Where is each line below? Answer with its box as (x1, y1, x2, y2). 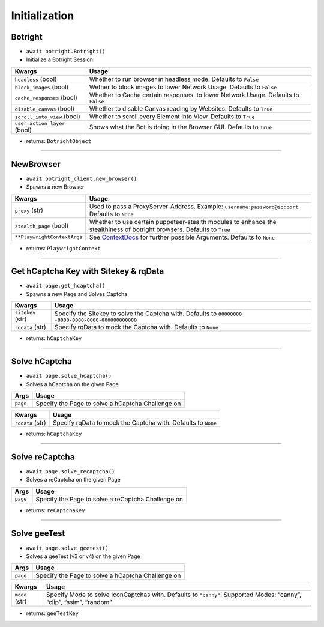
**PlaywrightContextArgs (14, 234, 83, 240)
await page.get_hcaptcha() (26, 282, 106, 289)
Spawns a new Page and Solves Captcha (26, 290, 128, 297)
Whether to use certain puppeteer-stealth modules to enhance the (89, 217, 277, 226)
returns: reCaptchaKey (26, 506, 85, 513)
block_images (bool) (14, 83, 69, 91)
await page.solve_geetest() (26, 544, 109, 551)
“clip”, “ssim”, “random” (46, 598, 112, 607)
